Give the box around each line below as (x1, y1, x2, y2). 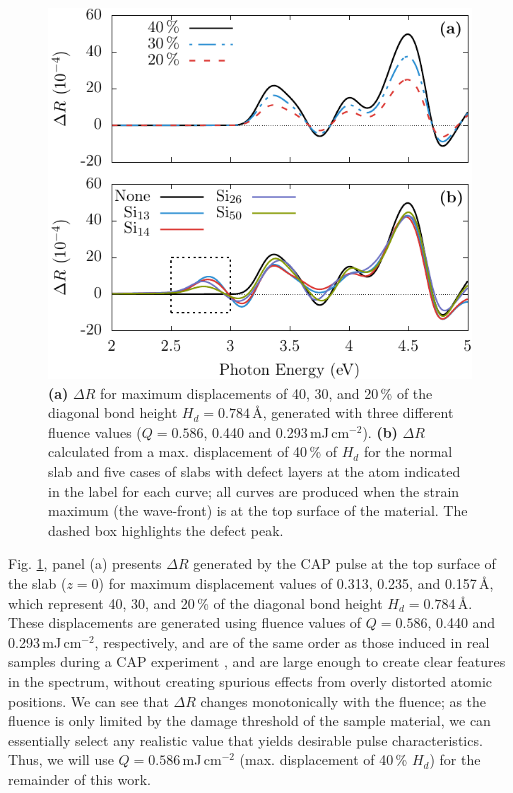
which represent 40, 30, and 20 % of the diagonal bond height (8, 592, 383, 613)
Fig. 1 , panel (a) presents (8, 553, 162, 574)
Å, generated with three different (252, 402, 454, 423)
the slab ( (8, 572, 67, 593)
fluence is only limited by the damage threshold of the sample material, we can (8, 710, 491, 731)
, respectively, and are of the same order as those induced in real (94, 631, 490, 652)
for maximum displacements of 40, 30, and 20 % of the (99, 382, 433, 403)
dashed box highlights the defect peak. (48, 519, 284, 540)
